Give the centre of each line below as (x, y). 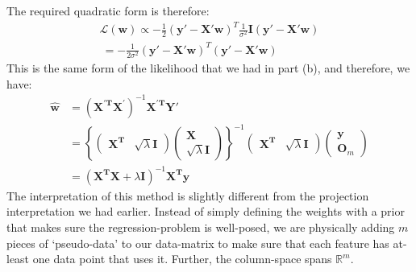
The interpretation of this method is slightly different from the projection (188, 195)
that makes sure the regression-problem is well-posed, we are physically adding (201, 227)
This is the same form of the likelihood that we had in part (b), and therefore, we (208, 67)
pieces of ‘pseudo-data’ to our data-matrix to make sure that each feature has (198, 243)
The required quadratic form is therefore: (108, 10)
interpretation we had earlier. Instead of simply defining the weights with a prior (206, 211)
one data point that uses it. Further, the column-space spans (182, 259)
